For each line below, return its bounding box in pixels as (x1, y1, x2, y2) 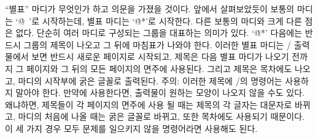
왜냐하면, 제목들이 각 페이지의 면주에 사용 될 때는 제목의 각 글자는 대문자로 (5, 98, 292, 111)
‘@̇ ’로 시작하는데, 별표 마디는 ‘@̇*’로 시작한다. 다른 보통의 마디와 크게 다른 (15, 14, 302, 27)
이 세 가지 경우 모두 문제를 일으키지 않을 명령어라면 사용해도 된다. (5, 122, 258, 134)
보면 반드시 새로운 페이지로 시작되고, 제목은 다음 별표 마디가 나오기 (31, 50, 289, 63)
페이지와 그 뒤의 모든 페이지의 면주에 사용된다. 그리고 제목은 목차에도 (26, 62, 292, 74)
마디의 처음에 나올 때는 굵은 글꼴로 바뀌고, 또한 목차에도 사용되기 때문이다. (18, 110, 304, 123)
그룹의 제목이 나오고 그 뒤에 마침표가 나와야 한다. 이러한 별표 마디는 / (23, 38, 292, 51)
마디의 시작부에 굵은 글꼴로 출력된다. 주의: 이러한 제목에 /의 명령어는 (18, 74, 282, 87)
